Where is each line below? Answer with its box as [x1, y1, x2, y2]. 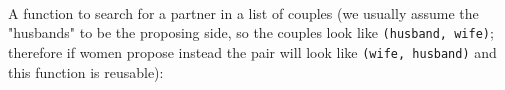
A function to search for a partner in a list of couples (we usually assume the [8, 2, 479, 23]
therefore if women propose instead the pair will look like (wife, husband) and [8, 42, 497, 62]
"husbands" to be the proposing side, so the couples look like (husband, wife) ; [8, 22, 494, 43]
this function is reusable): [8, 61, 164, 82]
